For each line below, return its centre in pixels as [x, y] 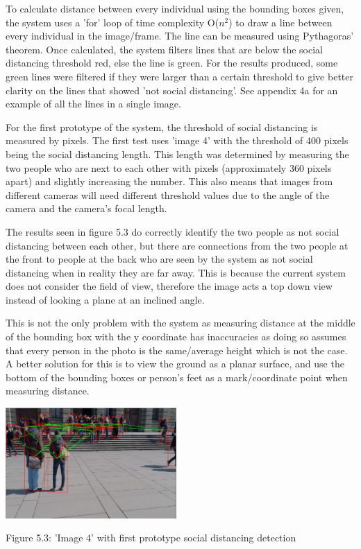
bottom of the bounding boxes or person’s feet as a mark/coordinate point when [177, 377]
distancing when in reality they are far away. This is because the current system [176, 272]
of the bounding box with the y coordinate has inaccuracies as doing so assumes [176, 337]
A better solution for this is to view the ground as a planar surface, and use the [175, 364]
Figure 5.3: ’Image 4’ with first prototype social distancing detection [151, 538]
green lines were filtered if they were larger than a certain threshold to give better [179, 76]
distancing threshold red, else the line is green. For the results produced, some [172, 63]
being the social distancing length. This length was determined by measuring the [177, 154]
